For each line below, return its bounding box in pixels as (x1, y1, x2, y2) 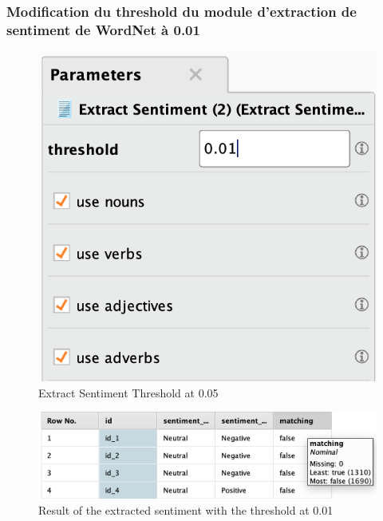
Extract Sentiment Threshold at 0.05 (38, 384, 219, 401)
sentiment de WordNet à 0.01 (6, 19, 200, 39)
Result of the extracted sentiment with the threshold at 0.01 (38, 501, 334, 518)
